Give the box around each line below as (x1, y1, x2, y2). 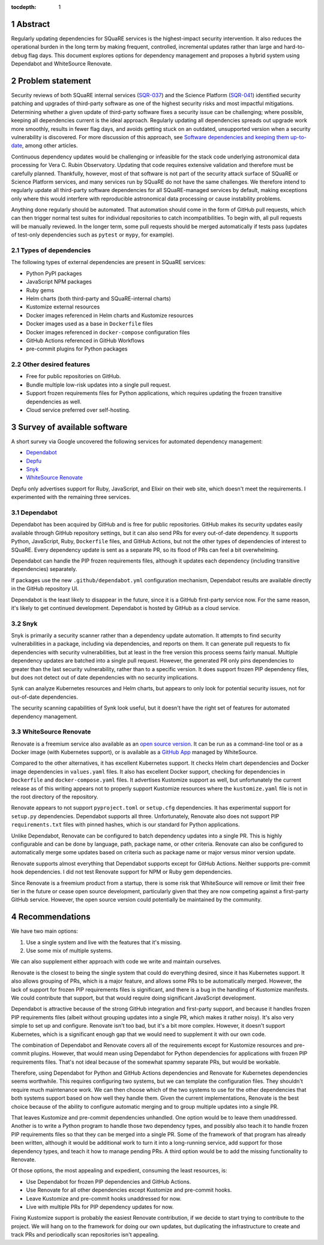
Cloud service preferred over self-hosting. (26, 406, 131, 414)
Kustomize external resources (26, 303, 100, 310)
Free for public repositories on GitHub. (26, 373, 121, 380)
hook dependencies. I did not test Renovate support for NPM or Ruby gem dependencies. (11, 868, 233, 876)
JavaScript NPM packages (26, 278, 92, 285)
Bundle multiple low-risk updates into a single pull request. (26, 381, 171, 388)
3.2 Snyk (11, 619, 38, 627)
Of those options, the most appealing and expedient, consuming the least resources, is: (11, 1167, 227, 1174)
